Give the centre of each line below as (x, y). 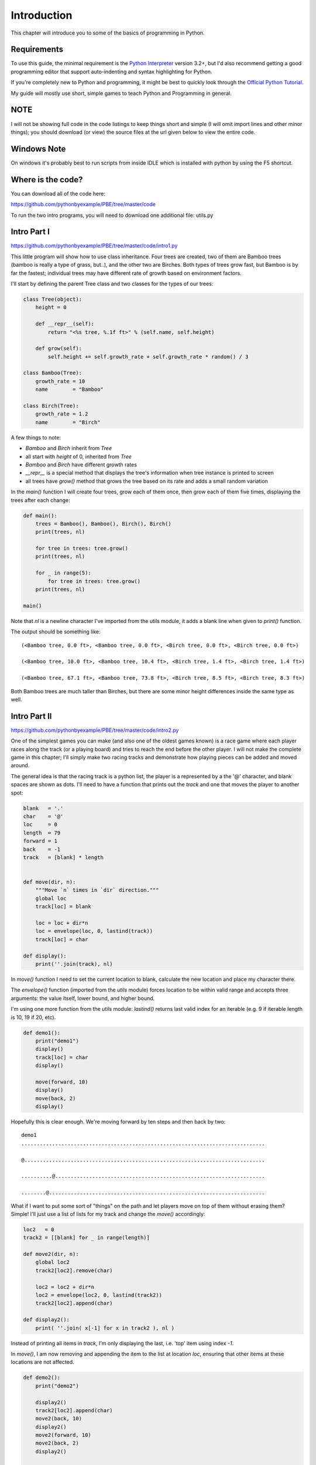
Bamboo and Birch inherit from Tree (69, 448)
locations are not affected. (42, 1362)
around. (20, 765)
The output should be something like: (56, 632)
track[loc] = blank (63, 907)
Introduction (42, 15)
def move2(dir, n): (51, 1254)
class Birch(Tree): (51, 406)
